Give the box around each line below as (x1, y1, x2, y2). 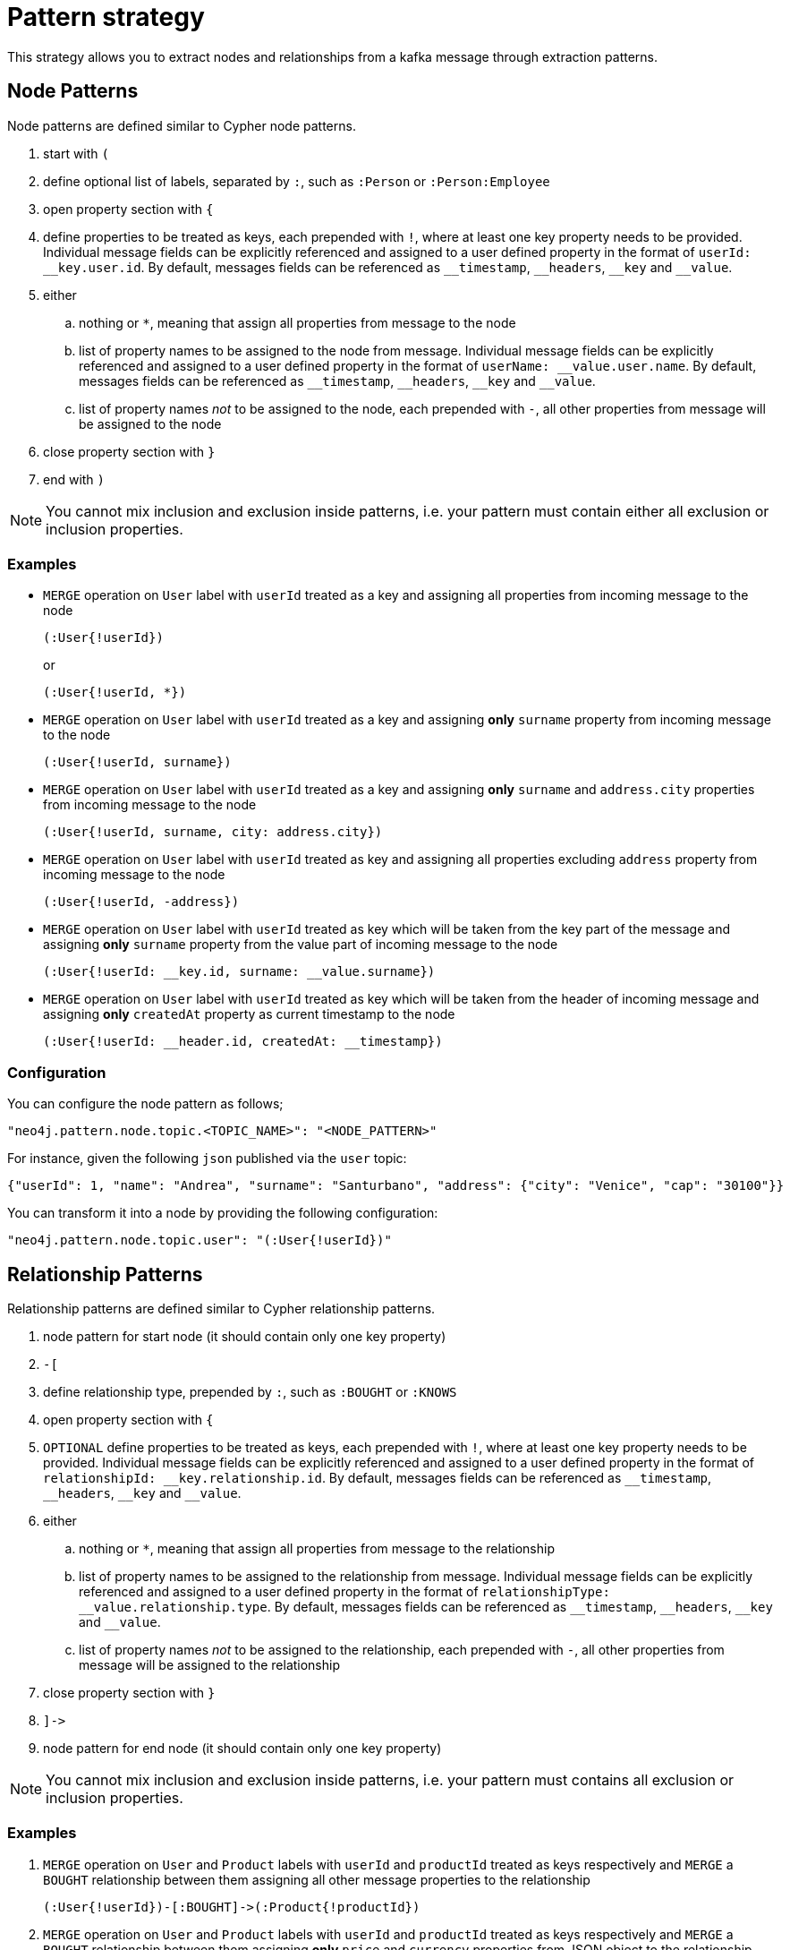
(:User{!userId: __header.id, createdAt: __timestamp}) (43, 1034, 443, 1049)
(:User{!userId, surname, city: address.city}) (43, 825, 383, 840)
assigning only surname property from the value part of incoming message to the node (43, 937, 558, 953)
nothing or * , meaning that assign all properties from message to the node (79, 314, 516, 330)
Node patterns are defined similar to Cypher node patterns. (7, 117, 356, 133)
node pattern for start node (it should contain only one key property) (43, 1328, 446, 1344)
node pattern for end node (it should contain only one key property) (43, 1740, 442, 1756)
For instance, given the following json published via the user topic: (7, 1150, 407, 1167)
